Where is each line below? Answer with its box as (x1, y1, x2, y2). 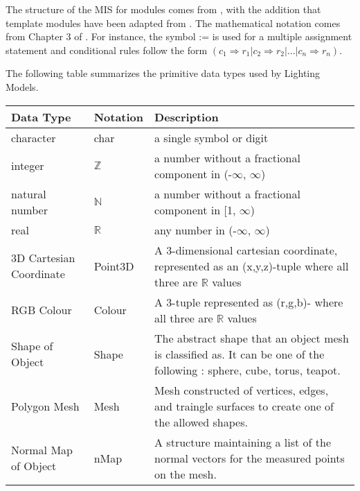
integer (11, 157, 44, 174)
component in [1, (154, 201, 236, 218)
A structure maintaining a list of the (154, 433, 331, 450)
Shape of (11, 338, 53, 354)
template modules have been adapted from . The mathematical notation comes (6, 15, 341, 30)
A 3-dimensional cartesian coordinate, (154, 241, 338, 258)
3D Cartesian (11, 250, 75, 266)
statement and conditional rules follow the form (6, 42, 208, 57)
